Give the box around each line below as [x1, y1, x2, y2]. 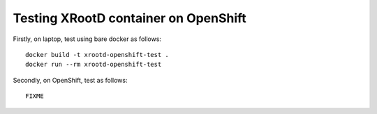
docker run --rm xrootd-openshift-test [25, 60, 162, 69]
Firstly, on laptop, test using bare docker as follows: [13, 35, 162, 43]
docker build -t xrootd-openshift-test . [25, 51, 169, 58]
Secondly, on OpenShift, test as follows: [13, 76, 128, 84]
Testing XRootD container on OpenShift [13, 10, 247, 26]
